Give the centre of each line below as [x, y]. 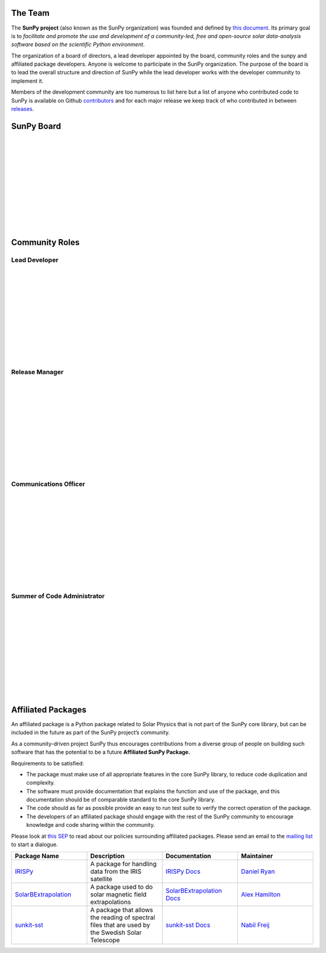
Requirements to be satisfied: [48, 763]
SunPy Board [36, 126]
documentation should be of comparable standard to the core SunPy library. [121, 800]
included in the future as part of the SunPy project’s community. [91, 733]
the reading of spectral [123, 917]
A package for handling [123, 864]
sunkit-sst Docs [188, 925]
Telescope [105, 940]
